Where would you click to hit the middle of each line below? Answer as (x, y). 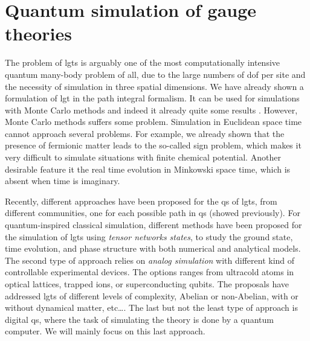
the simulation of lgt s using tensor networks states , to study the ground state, (149, 236)
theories (38, 33)
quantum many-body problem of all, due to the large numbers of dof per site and (155, 74)
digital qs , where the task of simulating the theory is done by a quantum (139, 319)
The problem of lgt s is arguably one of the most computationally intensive (143, 62)
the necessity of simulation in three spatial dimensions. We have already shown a (154, 86)
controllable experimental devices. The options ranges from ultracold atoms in (150, 272)
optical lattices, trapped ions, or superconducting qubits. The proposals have (147, 284)
